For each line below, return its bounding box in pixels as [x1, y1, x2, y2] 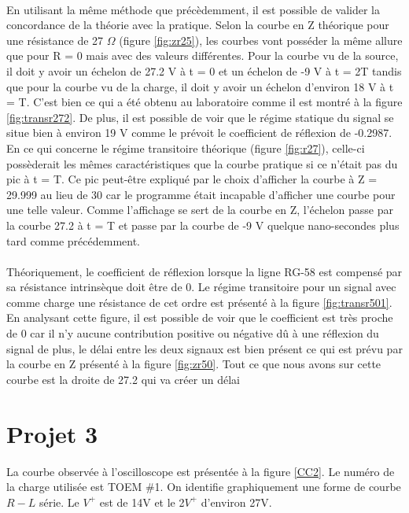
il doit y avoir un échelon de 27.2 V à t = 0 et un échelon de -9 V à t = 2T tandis [6, 62, 402, 79]
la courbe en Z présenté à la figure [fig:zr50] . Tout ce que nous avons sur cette [6, 356, 381, 372]
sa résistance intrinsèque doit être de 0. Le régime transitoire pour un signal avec [6, 279, 396, 295]
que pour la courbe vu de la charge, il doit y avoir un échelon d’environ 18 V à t [6, 78, 394, 94]
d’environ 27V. [201, 493, 272, 510]
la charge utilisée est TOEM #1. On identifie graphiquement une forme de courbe [6, 478, 401, 495]
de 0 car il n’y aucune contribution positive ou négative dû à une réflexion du [6, 325, 379, 341]
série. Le [39, 493, 79, 510]
